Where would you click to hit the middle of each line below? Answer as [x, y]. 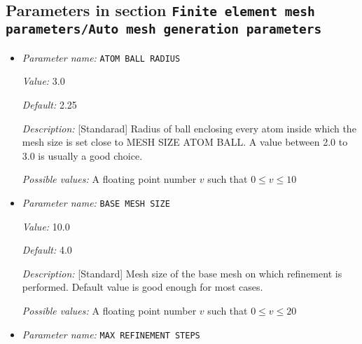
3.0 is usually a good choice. [82, 155]
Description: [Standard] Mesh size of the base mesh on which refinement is [182, 273]
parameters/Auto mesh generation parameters [164, 29]
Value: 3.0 [43, 81]
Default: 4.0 [47, 250]
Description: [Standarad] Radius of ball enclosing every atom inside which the [189, 128]
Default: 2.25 [49, 104]
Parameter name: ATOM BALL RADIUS [101, 57]
